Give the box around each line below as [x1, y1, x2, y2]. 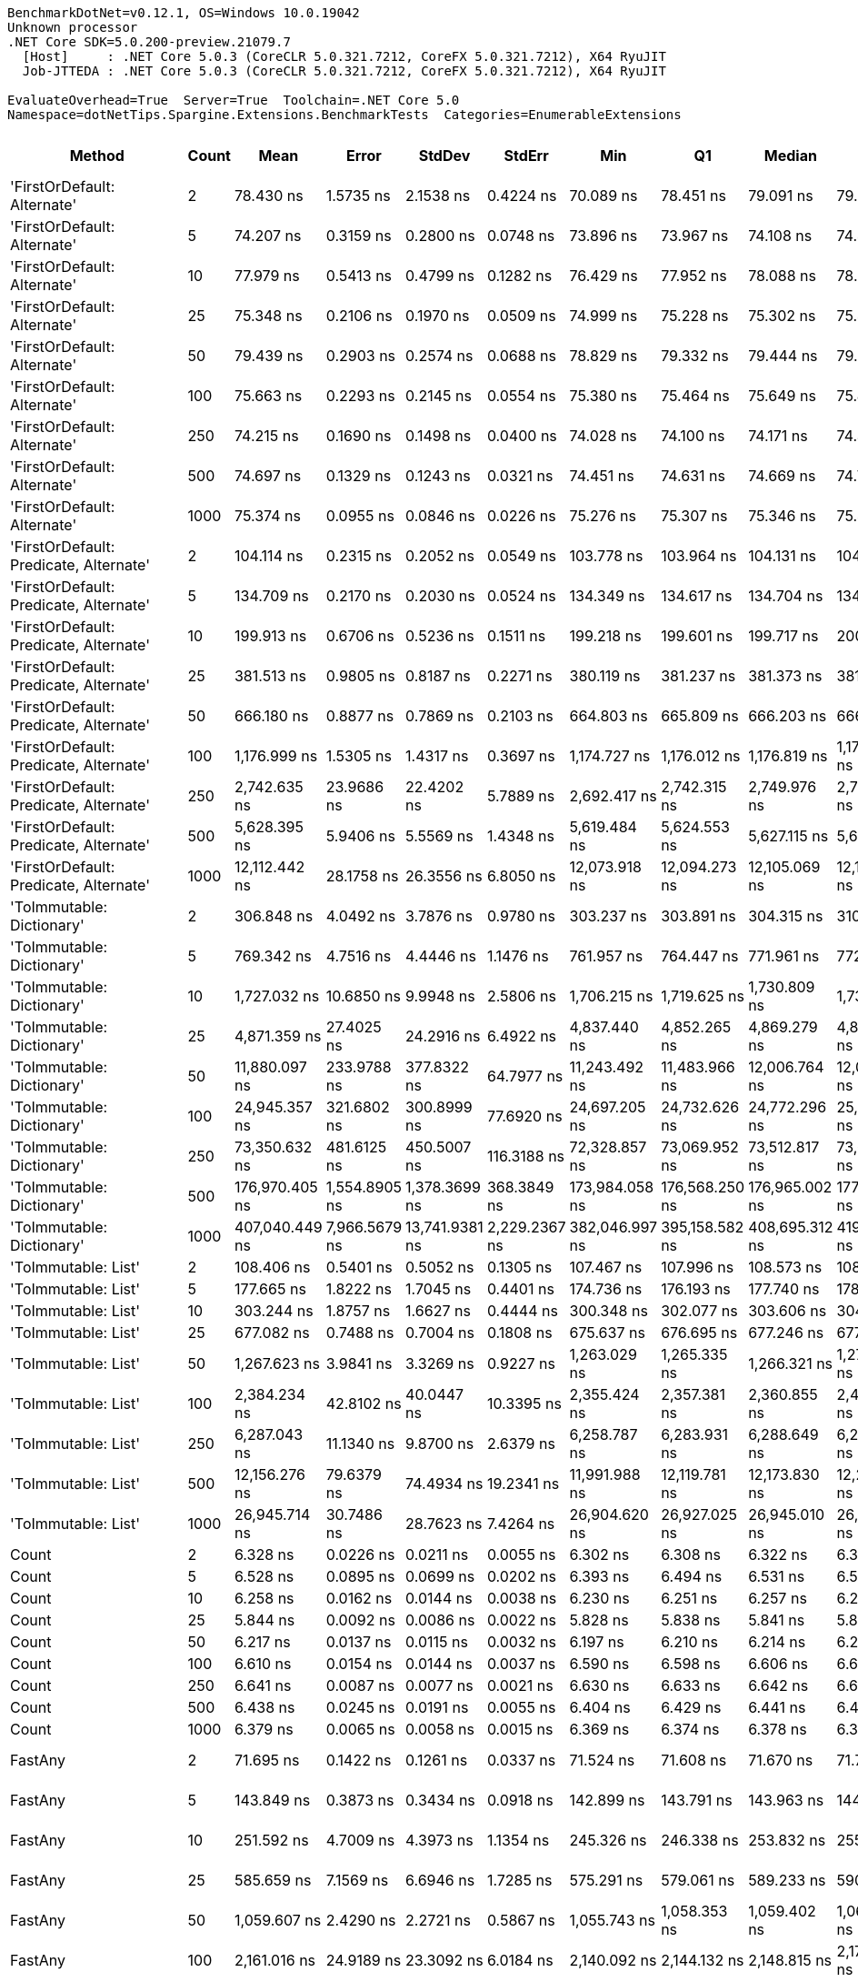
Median [763, 146, 817, 165]
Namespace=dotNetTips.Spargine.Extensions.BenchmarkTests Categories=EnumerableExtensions [7, 107, 682, 122]
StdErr [504, 146, 549, 165]
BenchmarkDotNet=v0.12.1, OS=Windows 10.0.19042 [7, 5, 360, 20]
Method [69, 146, 125, 165]
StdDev [418, 146, 471, 165]
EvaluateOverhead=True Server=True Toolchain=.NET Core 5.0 [7, 93, 460, 107]
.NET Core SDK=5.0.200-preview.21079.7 [7, 35, 291, 49]
